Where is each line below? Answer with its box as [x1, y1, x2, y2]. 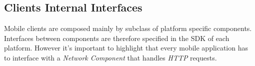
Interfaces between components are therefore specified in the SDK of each [4, 32, 229, 43]
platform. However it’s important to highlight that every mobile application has [4, 42, 248, 53]
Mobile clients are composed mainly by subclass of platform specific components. [4, 23, 252, 33]
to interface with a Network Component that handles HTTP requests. [4, 52, 217, 62]
